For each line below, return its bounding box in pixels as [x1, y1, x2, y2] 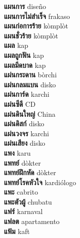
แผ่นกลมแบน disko [4, 79, 56, 89]
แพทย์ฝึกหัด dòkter [4, 167, 56, 178]
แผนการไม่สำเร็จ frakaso [4, 10, 70, 21]
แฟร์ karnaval [4, 206, 43, 217]
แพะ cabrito [4, 187, 38, 197]
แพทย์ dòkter [4, 157, 41, 168]
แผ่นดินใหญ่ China [4, 108, 56, 119]
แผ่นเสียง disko [4, 138, 45, 148]
